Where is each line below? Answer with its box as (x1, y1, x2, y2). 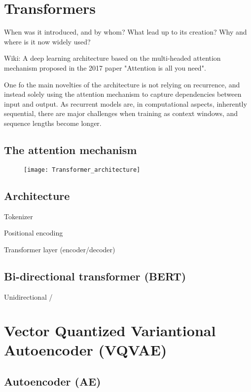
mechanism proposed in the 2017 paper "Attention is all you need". (4, 62, 206, 73)
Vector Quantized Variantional (4, 320, 216, 341)
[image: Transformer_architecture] (24, 166, 141, 173)
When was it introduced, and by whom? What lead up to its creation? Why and (4, 27, 247, 37)
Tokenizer (4, 211, 33, 221)
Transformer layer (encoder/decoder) (4, 244, 115, 254)
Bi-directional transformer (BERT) (4, 268, 186, 283)
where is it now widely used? (4, 36, 91, 46)
